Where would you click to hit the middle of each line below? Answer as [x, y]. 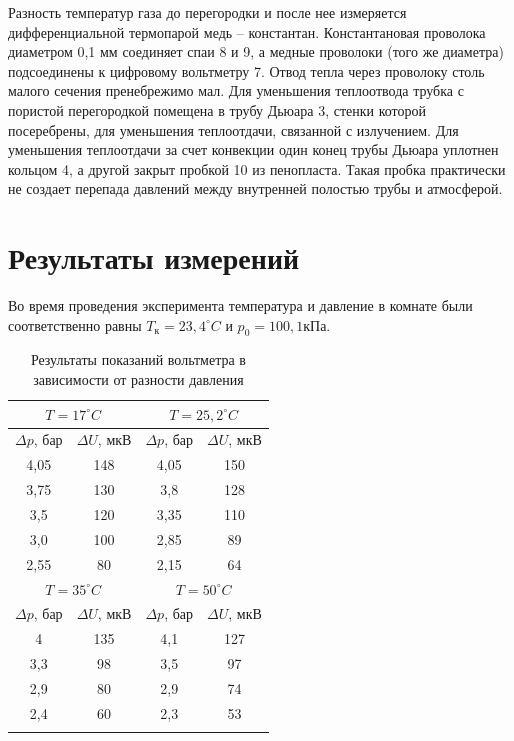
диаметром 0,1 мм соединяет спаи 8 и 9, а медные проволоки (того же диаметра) [256, 51]
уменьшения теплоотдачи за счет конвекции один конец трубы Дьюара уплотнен [253, 149]
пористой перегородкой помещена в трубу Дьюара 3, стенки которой [217, 109]
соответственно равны [75, 324]
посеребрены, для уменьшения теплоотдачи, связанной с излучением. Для [233, 129]
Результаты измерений [154, 257]
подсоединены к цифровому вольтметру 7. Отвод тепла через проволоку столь [246, 70]
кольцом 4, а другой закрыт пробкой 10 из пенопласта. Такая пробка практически [257, 168]
